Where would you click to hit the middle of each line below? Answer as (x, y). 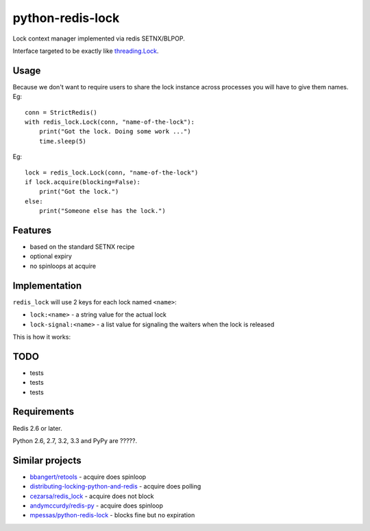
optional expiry (51, 256)
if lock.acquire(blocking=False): (83, 182)
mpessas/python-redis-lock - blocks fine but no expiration (112, 515)
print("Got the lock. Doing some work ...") (115, 132)
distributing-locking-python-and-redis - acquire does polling (115, 486)
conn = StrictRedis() (61, 112)
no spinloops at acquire (63, 266)
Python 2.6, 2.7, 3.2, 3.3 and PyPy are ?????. (75, 440)
